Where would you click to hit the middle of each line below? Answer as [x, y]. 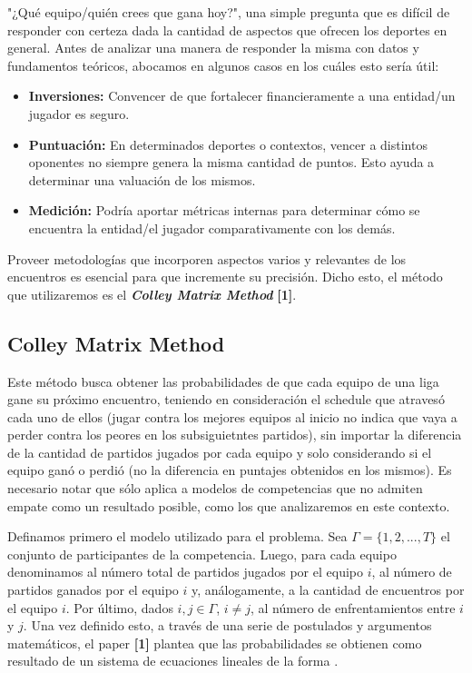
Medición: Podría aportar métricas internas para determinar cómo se [224, 210]
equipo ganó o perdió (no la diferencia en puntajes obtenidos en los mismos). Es [230, 470]
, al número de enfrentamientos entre [353, 607]
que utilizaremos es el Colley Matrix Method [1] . [152, 294]
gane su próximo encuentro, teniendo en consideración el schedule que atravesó [226, 399]
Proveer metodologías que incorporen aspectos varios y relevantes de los [207, 258]
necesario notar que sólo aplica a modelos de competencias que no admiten [215, 488]
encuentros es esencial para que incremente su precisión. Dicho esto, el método [225, 277]
